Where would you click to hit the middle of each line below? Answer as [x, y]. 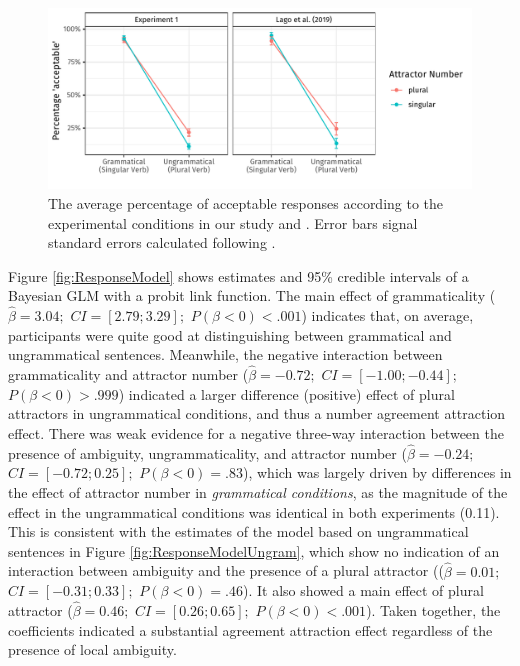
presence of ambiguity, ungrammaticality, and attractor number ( [207, 452]
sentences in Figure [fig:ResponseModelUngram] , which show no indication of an [254, 550]
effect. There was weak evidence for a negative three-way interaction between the [256, 432]
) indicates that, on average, [387, 315]
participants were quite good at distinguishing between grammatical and [230, 334]
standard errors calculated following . [162, 242]
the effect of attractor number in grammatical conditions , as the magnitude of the [258, 491]
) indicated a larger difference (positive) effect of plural [286, 393]
